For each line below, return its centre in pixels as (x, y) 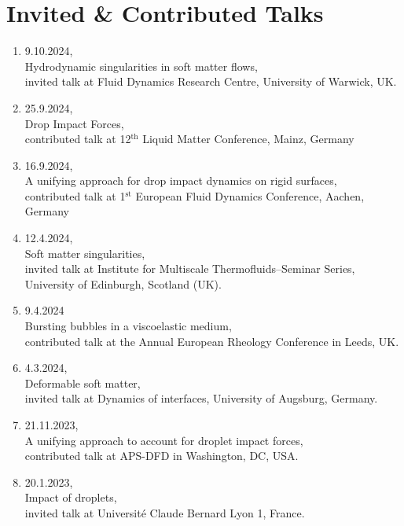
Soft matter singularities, (85, 253)
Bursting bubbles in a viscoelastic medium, (128, 326)
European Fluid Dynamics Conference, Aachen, (250, 195)
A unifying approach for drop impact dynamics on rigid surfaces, (181, 180)
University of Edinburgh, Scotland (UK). (123, 283)
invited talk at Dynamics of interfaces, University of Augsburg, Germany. (201, 398)
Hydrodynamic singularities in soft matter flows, (141, 66)
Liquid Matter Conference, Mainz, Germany (248, 139)
